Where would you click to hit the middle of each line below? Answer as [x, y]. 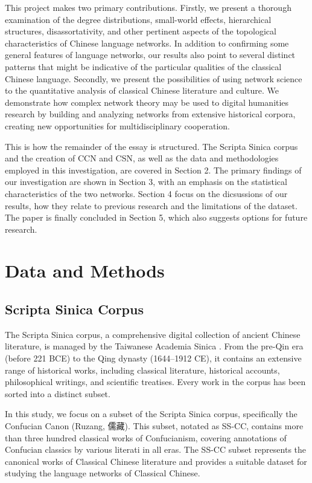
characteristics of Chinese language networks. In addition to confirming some [147, 43]
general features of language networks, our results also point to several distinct [150, 55]
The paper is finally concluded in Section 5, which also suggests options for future [156, 217]
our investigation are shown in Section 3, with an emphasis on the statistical [146, 182]
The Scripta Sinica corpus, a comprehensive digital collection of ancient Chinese [153, 334]
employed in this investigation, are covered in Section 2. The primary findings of [153, 170]
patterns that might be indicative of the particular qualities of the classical [143, 66]
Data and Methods [85, 271]
